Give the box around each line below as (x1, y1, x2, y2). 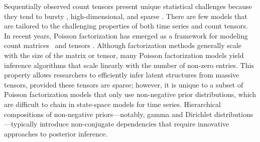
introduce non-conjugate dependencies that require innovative (40, 118, 229, 129)
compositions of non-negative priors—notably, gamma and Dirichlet (4, 108, 212, 119)
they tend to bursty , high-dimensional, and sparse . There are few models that (4, 10, 247, 21)
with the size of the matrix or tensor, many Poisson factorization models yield (4, 49, 244, 60)
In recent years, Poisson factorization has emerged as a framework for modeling (4, 30, 248, 40)
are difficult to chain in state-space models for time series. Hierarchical (4, 98, 221, 109)
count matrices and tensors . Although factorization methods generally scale (4, 40, 242, 50)
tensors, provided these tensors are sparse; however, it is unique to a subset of (4, 79, 243, 89)
